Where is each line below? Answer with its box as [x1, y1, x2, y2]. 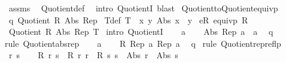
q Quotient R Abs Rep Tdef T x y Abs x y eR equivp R [8, 13, 248, 26]
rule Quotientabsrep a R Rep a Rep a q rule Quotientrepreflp [5, 37, 281, 49]
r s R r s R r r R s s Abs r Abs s [8, 49, 178, 61]
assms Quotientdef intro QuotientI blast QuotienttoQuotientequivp [8, 2, 278, 14]
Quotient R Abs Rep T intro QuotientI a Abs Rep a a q [8, 25, 273, 38]
